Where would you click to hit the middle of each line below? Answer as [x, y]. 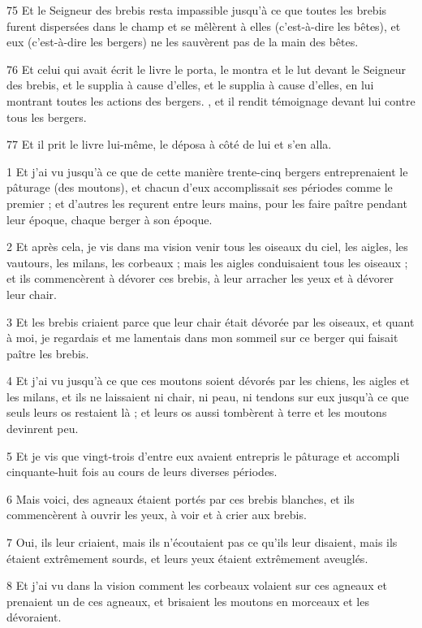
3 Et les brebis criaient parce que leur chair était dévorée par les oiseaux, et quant [211, 321]
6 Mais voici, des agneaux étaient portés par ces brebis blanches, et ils [181, 498]
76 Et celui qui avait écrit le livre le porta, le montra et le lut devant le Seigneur [206, 69]
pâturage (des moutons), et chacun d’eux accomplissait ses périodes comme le [200, 187]
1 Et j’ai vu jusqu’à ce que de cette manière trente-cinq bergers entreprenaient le [207, 171]
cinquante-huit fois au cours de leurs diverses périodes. [142, 472]
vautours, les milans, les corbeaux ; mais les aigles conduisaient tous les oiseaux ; [207, 262]
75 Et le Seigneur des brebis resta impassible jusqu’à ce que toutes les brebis [197, 10]
